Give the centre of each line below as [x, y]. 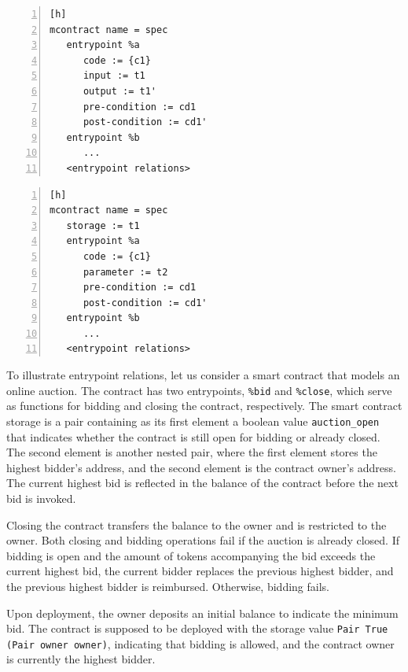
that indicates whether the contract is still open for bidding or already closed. [193, 436]
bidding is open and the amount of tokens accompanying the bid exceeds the [191, 555]
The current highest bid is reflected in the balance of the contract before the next [202, 483]
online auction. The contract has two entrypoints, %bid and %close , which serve [199, 390]
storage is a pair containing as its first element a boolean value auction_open [193, 421]
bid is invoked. [41, 498]
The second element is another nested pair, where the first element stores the [192, 452]
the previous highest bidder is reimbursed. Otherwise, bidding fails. [168, 586]
